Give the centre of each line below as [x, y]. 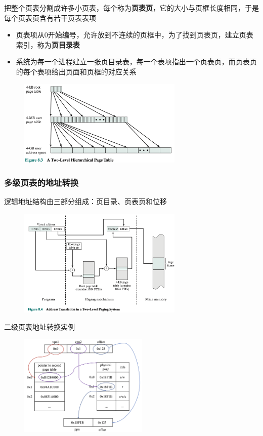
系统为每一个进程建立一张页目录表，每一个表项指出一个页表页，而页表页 [136, 62]
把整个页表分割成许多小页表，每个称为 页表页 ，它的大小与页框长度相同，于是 [131, 8]
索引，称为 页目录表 [48, 44]
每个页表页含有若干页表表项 [50, 17]
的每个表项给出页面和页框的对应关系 [76, 71]
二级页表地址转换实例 [39, 326]
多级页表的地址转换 [41, 182]
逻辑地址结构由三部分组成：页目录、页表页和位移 [85, 201]
